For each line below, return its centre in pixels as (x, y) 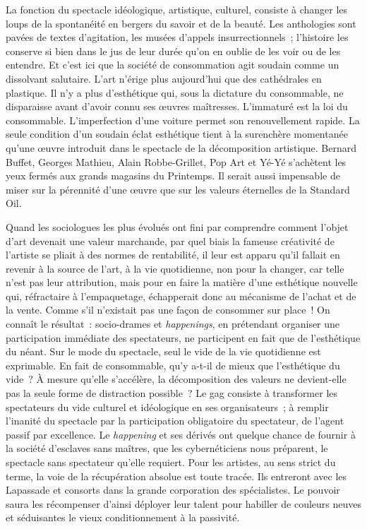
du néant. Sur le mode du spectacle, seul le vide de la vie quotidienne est (163, 351)
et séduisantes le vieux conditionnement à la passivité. (123, 517)
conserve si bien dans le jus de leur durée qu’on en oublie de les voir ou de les (173, 50)
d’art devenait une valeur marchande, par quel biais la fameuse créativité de (170, 240)
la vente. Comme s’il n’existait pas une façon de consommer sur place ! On (168, 310)
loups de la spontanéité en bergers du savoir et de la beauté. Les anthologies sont (181, 23)
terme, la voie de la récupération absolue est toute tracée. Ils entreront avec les (176, 476)
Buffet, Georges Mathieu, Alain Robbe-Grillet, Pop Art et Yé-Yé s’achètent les (176, 161)
